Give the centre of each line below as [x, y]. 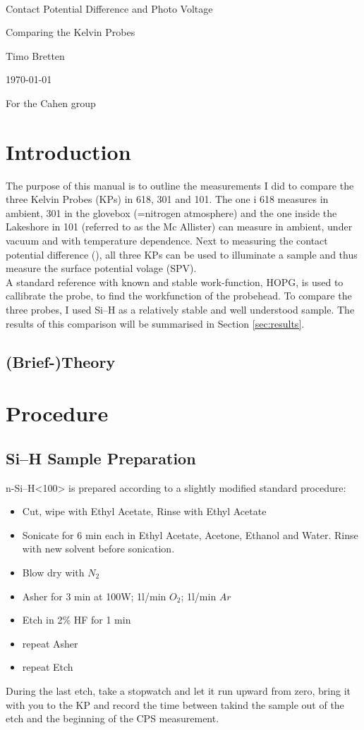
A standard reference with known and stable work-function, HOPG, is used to [175, 282]
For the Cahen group [51, 103]
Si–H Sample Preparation [101, 458]
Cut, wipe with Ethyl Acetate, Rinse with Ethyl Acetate [144, 511]
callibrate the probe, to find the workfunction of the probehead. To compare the [179, 296]
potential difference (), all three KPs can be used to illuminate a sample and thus [182, 254]
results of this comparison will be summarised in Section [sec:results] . [155, 323]
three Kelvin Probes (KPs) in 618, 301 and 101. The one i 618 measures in [167, 199]
